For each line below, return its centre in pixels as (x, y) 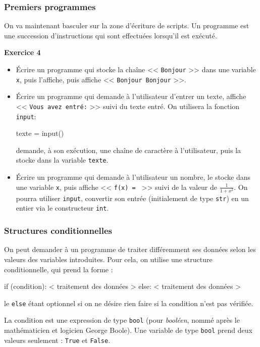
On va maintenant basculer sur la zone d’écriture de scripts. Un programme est (127, 26)
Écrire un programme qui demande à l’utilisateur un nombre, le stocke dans (133, 177)
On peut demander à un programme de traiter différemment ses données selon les (130, 249)
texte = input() (40, 133)
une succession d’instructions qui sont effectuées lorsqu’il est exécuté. (111, 35)
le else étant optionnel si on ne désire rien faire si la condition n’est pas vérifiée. (129, 303)
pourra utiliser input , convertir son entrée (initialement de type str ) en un (132, 198)
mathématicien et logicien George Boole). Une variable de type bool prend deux (128, 330)
